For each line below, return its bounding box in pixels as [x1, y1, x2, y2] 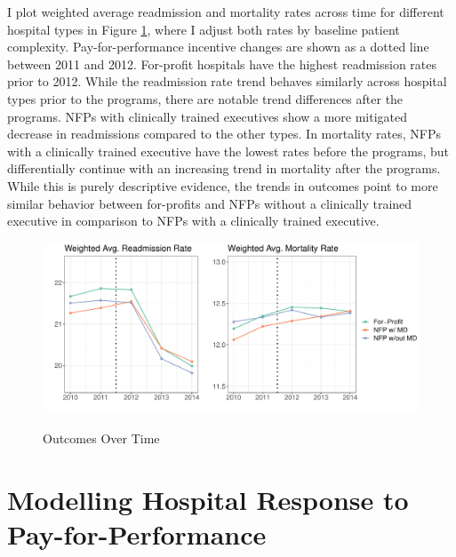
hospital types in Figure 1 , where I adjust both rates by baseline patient [7, 20, 400, 38]
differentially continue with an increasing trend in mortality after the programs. [7, 159, 441, 178]
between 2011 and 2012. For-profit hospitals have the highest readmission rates [7, 54, 437, 73]
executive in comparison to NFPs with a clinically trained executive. [7, 211, 380, 230]
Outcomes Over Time [43, 428, 160, 447]
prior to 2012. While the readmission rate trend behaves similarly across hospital [7, 72, 447, 91]
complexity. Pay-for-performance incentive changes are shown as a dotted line [7, 37, 429, 56]
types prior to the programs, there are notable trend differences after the [7, 89, 404, 107]
